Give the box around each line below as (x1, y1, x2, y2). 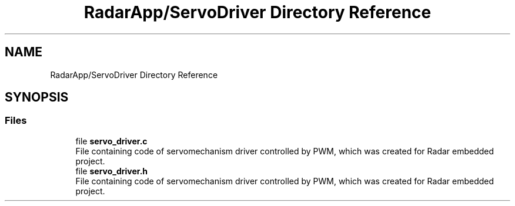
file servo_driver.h (75, 166, 148, 176)
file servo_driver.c (75, 136, 148, 146)
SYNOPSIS (5, 90, 69, 105)
